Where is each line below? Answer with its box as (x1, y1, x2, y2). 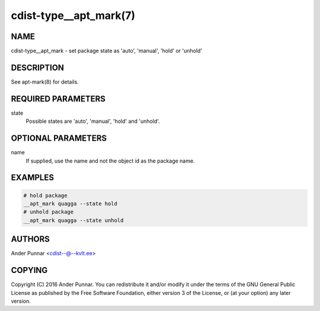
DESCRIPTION (11, 62, 65, 72)
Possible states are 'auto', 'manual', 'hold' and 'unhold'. (25, 118, 160, 125)
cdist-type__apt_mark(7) (11, 9, 136, 22)
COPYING (11, 265, 48, 275)
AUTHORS (11, 234, 50, 245)
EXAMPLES (11, 173, 55, 183)
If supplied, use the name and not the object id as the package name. (25, 157, 195, 164)
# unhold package (23, 208, 74, 215)
